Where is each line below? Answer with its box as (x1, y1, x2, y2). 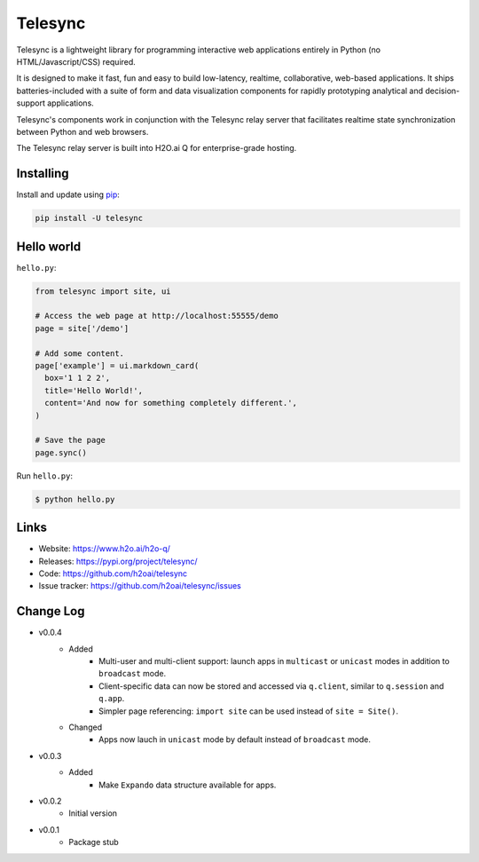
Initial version (68, 808, 118, 819)
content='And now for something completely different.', (44, 398, 297, 408)
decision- (424, 85, 460, 96)
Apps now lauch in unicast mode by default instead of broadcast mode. (98, 734, 372, 745)
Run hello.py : (16, 471, 73, 481)
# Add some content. (35, 348, 124, 359)
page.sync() (35, 447, 88, 457)
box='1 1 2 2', (44, 373, 111, 384)
